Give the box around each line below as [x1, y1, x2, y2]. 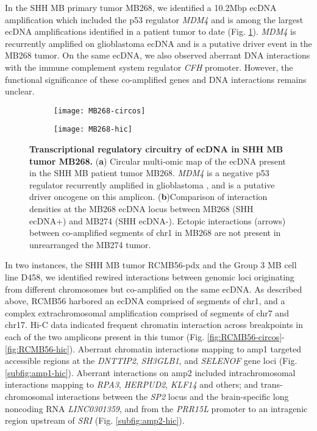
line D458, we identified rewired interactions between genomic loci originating [5, 271, 294, 283]
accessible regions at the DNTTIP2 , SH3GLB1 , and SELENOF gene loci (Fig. [5, 354, 297, 367]
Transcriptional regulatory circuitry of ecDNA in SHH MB [29, 143, 283, 155]
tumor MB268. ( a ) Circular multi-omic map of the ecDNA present [29, 154, 286, 167]
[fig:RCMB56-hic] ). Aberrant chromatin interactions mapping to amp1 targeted [5, 342, 302, 355]
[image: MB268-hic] [54, 125, 132, 134]
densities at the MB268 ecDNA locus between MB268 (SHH [29, 202, 254, 215]
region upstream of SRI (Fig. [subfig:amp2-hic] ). [5, 414, 185, 427]
